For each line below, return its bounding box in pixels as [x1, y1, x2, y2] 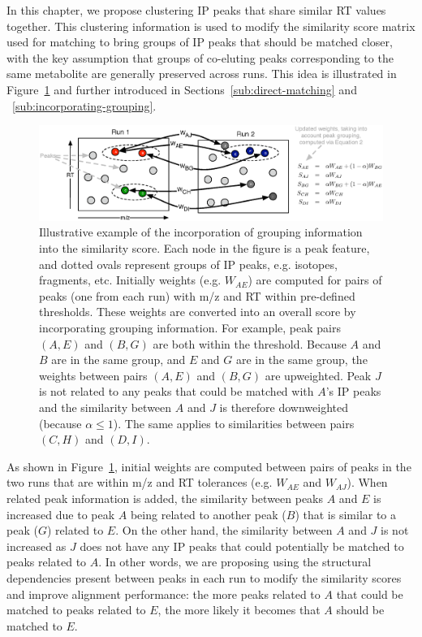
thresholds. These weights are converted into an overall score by [39, 303, 356, 320]
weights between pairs [39, 366, 148, 383]
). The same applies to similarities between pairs [113, 414, 355, 431]
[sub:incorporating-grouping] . [12, 97, 157, 114]
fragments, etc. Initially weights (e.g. [39, 271, 222, 288]
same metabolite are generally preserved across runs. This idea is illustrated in [6, 65, 397, 82]
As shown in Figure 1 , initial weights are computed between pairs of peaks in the [6, 457, 411, 474]
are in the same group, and [51, 351, 186, 368]
